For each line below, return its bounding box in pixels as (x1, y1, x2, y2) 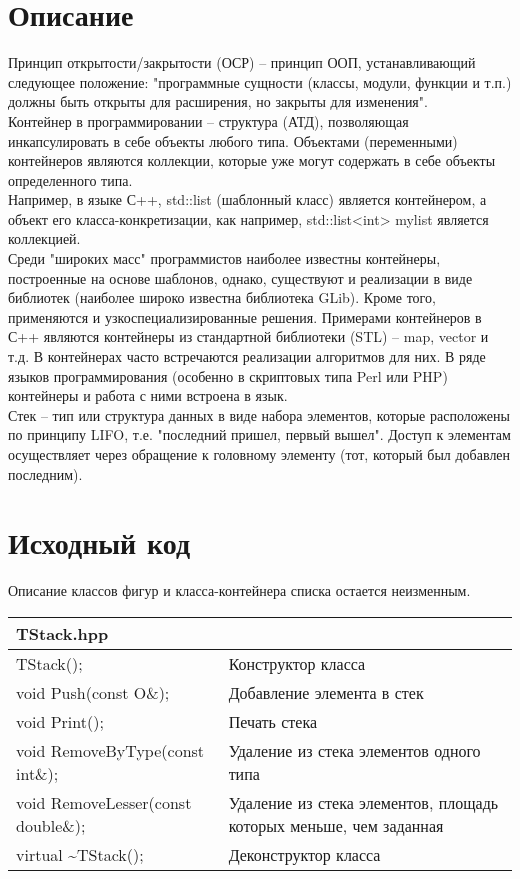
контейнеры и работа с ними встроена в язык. (8, 385, 288, 406)
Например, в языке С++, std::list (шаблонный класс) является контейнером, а (8, 189, 487, 210)
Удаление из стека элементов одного (228, 738, 481, 762)
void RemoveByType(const (16, 738, 205, 762)
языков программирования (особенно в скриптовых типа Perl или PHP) (8, 365, 448, 386)
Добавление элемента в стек (228, 680, 424, 704)
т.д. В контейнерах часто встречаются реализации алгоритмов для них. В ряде (8, 346, 486, 367)
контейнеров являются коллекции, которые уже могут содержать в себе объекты (8, 150, 496, 171)
